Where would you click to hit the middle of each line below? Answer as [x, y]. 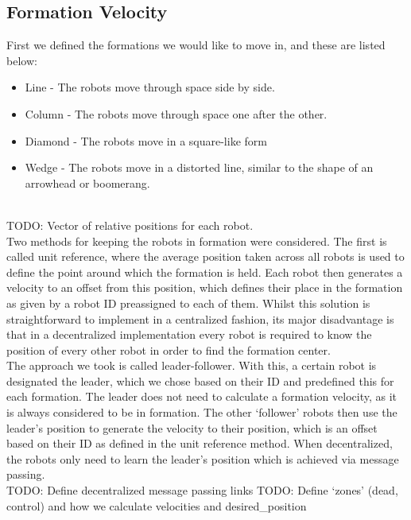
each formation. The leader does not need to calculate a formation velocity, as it [202, 396]
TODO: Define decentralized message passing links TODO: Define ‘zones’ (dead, [202, 490]
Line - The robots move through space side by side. [150, 87]
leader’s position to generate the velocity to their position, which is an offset [192, 427]
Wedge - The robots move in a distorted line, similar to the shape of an [199, 167]
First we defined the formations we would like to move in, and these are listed [196, 45]
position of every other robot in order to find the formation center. [169, 349]
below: [22, 60]
